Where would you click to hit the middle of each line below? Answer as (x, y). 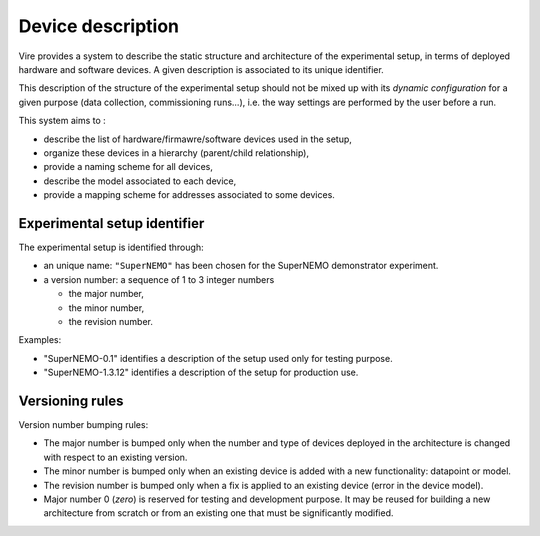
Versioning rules (71, 400)
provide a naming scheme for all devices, (128, 167)
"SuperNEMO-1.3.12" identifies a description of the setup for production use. (201, 372)
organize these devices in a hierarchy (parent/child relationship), (176, 152)
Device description (99, 26)
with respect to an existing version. (115, 457)
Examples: (40, 340)
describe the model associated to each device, (140, 181)
